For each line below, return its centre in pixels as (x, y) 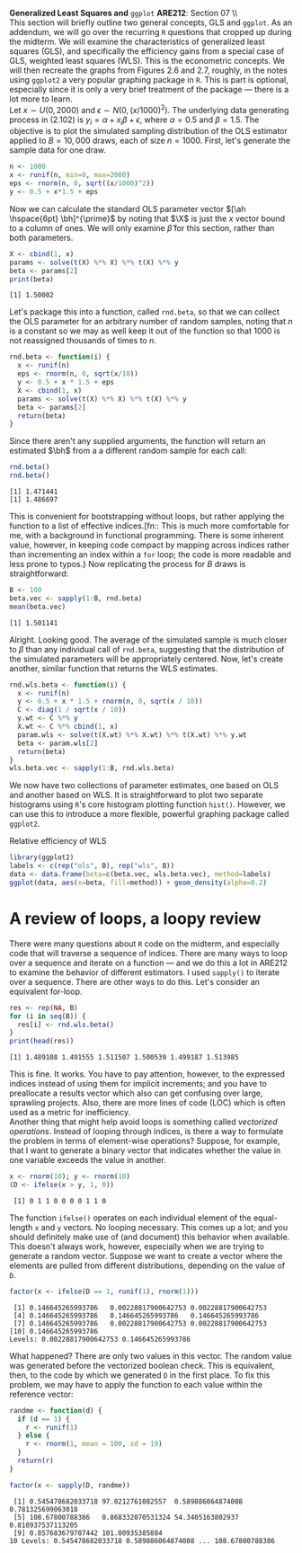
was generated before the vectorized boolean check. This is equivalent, (142, 1365)
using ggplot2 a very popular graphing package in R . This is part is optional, (149, 80)
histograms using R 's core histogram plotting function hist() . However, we (147, 804)
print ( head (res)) (42, 1042)
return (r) (36, 1461)
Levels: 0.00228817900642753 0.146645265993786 (100, 1339)
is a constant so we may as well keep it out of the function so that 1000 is (145, 331)
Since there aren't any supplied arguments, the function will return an (138, 441)
